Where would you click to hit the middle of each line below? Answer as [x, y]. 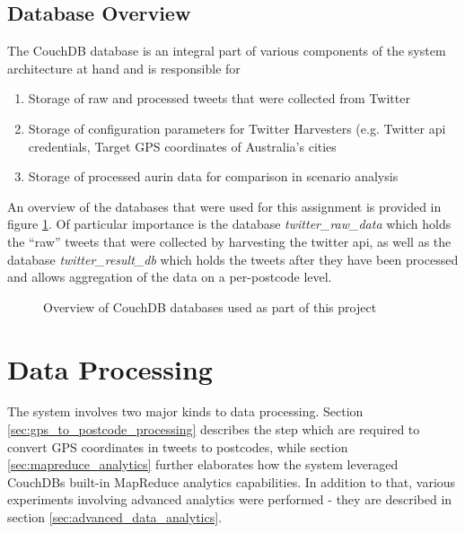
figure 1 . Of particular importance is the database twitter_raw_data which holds [229, 224]
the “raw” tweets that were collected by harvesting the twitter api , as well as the [229, 241]
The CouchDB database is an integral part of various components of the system [227, 51]
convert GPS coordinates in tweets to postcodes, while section [178, 446]
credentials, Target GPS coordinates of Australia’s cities [182, 146]
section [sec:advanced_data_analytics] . [115, 517]
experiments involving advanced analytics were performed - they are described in [230, 499]
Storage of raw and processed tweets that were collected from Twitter [219, 98]
